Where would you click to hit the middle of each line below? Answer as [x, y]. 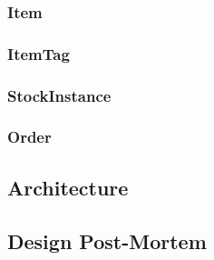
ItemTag [39, 53]
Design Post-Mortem [107, 240]
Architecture [68, 187]
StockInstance [59, 95]
